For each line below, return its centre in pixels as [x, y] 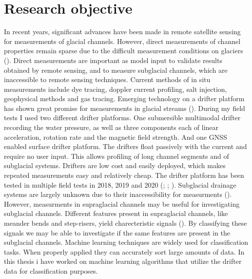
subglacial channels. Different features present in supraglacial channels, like [116, 213]
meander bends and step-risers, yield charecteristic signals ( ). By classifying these [126, 223]
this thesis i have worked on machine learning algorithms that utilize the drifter [123, 261]
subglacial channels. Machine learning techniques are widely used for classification [126, 242]
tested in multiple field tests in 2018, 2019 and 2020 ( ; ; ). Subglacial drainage [120, 184]
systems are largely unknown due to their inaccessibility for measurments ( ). [118, 194]
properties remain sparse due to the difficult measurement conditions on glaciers [124, 51]
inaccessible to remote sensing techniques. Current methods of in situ [107, 79]
